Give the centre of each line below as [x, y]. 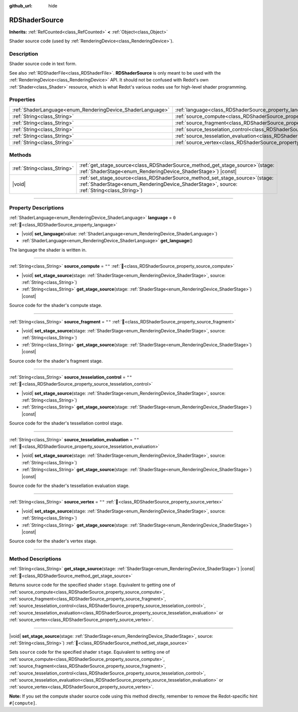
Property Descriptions [37, 207]
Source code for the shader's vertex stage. [53, 541]
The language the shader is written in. [48, 250]
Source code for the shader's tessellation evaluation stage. [70, 486]
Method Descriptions [35, 559]
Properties [22, 100]
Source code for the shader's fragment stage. [56, 361]
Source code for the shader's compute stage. [56, 305]
